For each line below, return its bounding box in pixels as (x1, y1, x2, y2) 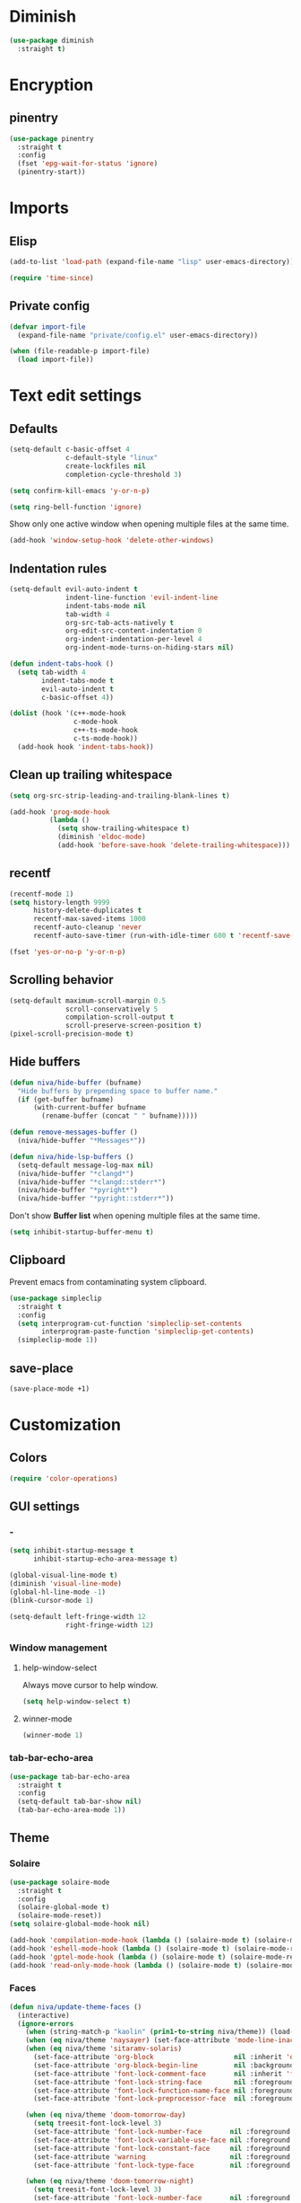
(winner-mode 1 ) (21, 1730, 83, 1739)
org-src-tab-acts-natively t (65, 618, 175, 627)
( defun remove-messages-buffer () (9, 1128, 139, 1137)
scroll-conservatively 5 (65, 1004, 159, 1013)
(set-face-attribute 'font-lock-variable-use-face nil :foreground (32, 2136, 291, 2145)
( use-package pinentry (9, 134, 94, 143)
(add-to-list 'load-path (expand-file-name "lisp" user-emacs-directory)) (9, 258, 295, 267)
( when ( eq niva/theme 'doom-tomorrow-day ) (25, 2110, 186, 2119)
